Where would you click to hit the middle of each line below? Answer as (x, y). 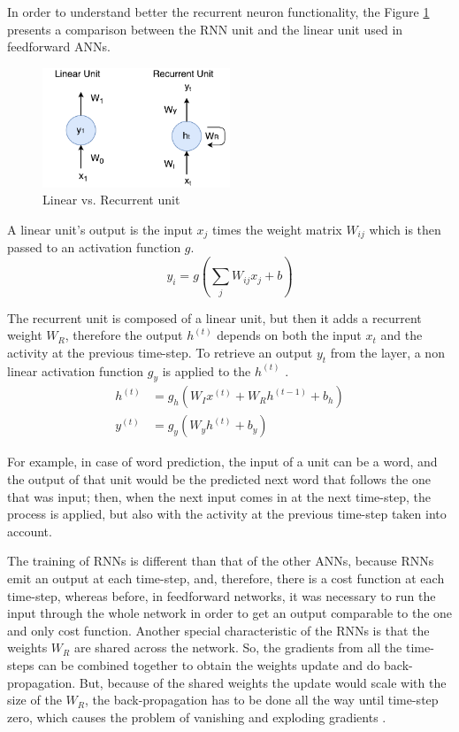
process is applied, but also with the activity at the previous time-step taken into (227, 514)
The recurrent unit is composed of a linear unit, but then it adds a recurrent (214, 317)
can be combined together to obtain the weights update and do (209, 664)
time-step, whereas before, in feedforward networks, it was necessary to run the (222, 595)
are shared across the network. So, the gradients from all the (238, 647)
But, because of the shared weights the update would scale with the (263, 682)
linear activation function (76, 370)
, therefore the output (124, 335)
